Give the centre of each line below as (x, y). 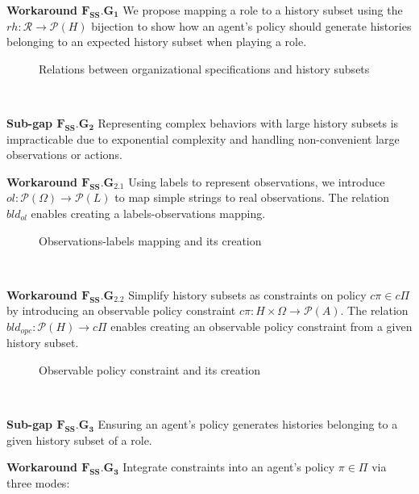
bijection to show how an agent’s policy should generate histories (251, 25)
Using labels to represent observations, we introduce (257, 181)
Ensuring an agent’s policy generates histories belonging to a (248, 424)
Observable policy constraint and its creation (149, 369)
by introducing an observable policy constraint (121, 310)
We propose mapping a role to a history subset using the (263, 10)
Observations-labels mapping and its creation (150, 240)
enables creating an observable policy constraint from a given (261, 326)
